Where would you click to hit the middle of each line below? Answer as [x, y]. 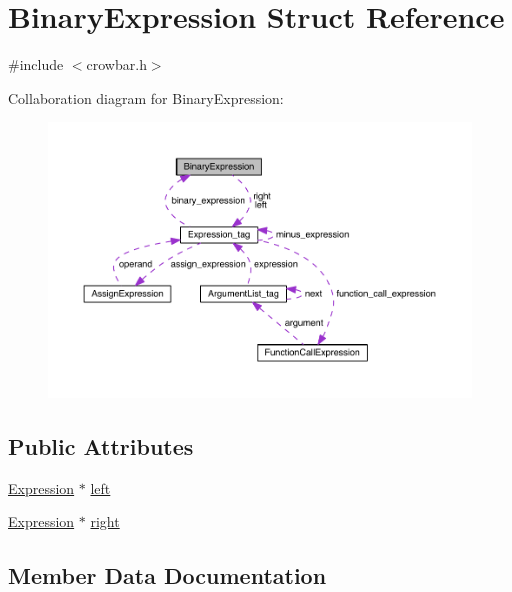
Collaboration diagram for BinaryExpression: [146, 97]
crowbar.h [116, 64]
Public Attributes [101, 446]
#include [36, 64]
